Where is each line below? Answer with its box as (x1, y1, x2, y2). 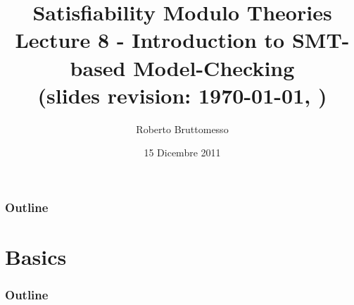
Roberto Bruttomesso (136, 121, 229, 136)
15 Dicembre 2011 (144, 145, 221, 160)
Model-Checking (133, 53, 295, 82)
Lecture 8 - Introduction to (15, 25, 285, 54)
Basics (5, 242, 67, 270)
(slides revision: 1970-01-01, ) (37, 80, 327, 109)
